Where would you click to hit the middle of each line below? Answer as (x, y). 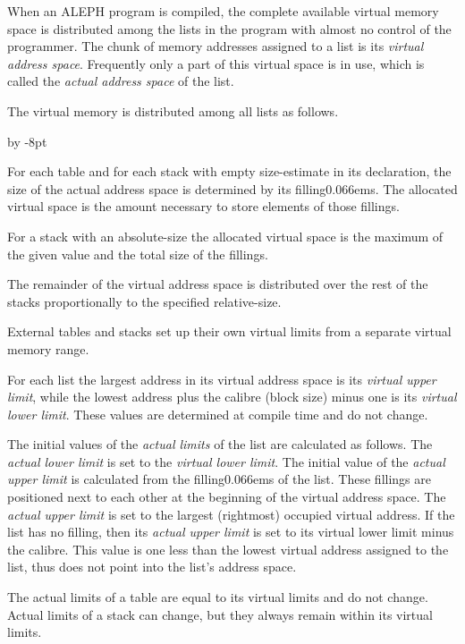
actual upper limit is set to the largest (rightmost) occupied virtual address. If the (231, 514)
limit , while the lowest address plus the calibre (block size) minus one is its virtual (232, 397)
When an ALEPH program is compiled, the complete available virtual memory (223, 11)
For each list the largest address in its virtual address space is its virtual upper (222, 379)
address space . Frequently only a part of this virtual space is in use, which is (216, 63)
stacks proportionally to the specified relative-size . (144, 301)
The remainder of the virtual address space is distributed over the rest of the (218, 284)
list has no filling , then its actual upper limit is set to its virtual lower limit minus (231, 532)
